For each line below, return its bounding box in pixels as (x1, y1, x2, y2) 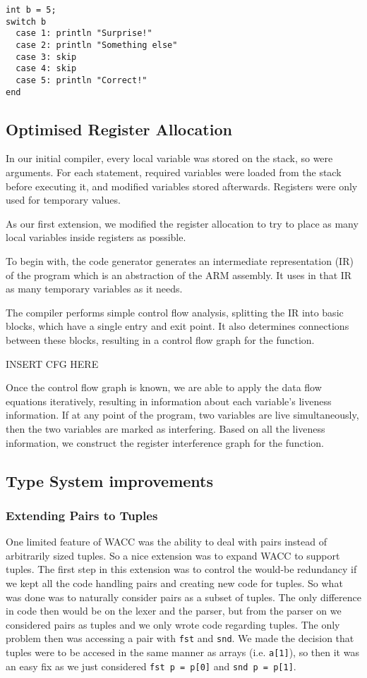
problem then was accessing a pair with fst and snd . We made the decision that (6, 631, 354, 646)
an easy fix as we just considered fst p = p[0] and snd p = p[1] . (6, 658, 296, 673)
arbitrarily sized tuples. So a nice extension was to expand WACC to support (6, 548, 340, 562)
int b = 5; (6, 5, 56, 15)
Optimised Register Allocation (6, 118, 232, 140)
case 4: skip (16, 63, 77, 74)
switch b (6, 16, 47, 27)
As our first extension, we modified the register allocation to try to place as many (6, 216, 359, 230)
